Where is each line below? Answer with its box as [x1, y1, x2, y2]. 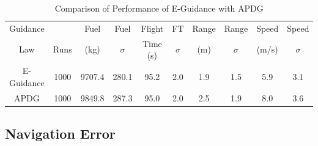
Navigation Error [5, 124, 116, 143]
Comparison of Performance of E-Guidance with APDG [54, 2, 264, 14]
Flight [141, 21, 164, 34]
